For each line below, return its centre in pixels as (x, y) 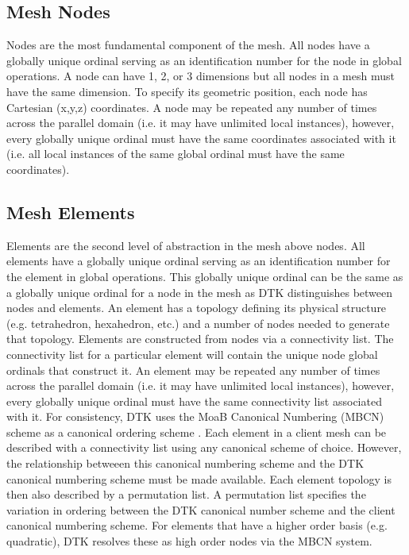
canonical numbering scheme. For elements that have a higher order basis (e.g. (197, 525)
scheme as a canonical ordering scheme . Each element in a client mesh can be (197, 432)
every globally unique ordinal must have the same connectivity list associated (194, 401)
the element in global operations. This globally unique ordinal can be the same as (205, 276)
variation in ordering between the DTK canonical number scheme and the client (201, 509)
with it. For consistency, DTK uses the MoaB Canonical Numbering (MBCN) (195, 416)
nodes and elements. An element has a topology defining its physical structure (197, 308)
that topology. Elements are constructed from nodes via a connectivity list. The (200, 339)
